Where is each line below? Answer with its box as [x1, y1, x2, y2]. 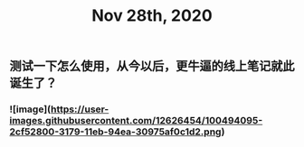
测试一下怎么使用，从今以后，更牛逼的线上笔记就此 [9, 59, 295, 74]
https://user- [51, 103, 109, 115]
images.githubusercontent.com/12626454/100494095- [9, 115, 263, 127]
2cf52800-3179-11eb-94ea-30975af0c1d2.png [9, 125, 222, 138]
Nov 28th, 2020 [91, 5, 213, 26]
